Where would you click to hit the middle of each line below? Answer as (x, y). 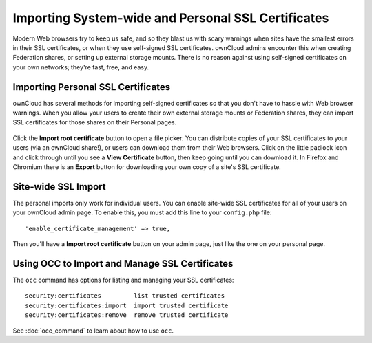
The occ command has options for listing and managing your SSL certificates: (123, 280)
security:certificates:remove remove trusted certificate (127, 315)
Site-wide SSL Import (59, 187)
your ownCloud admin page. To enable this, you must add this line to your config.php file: (142, 212)
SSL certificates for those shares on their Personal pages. (95, 122)
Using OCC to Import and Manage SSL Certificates (123, 264)
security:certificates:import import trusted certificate (127, 305)
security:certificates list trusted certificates (125, 296)
